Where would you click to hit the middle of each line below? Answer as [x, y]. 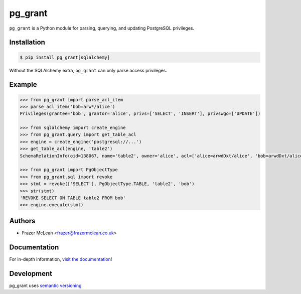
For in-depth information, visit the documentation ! [61, 259]
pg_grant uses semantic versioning [45, 285]
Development [31, 273]
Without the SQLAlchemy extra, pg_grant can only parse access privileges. [88, 70]
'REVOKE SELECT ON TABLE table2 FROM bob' [73, 198]
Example [23, 85]
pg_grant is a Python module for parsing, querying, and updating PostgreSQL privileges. [102, 28]
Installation [27, 42]
